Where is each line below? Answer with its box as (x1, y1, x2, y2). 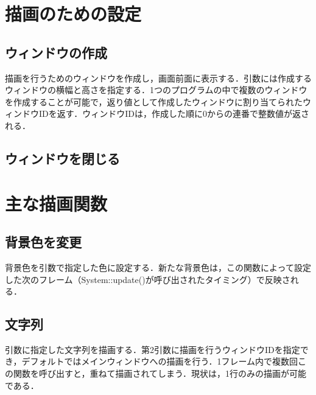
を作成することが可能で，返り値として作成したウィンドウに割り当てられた (5, 95, 303, 108)
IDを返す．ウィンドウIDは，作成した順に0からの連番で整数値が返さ (38, 107, 309, 120)
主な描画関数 (5, 191, 108, 215)
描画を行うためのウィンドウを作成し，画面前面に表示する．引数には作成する (5, 71, 312, 84)
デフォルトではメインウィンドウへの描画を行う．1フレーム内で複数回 (21, 355, 298, 368)
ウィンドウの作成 (5, 43, 107, 61)
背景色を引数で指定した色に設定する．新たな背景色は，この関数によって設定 (5, 260, 311, 273)
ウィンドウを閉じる (5, 149, 120, 167)
